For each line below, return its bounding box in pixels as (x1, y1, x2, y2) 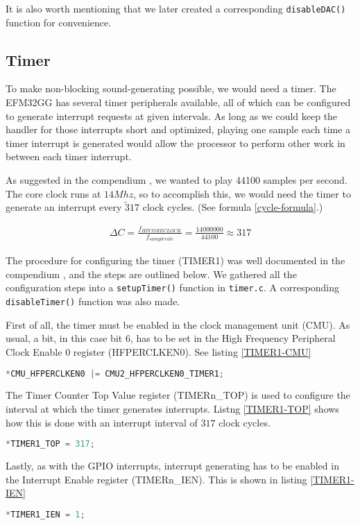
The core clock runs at (6, 186, 101, 200)
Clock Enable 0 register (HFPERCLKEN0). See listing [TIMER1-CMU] (6, 344, 311, 359)
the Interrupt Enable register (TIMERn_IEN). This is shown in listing (6, 472, 307, 486)
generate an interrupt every (6, 200, 122, 214)
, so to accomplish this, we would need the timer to (133, 186, 351, 200)
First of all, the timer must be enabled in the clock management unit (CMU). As (6, 317, 350, 332)
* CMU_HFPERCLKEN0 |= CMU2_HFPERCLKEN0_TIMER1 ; (6, 368, 225, 379)
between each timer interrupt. (6, 149, 132, 164)
